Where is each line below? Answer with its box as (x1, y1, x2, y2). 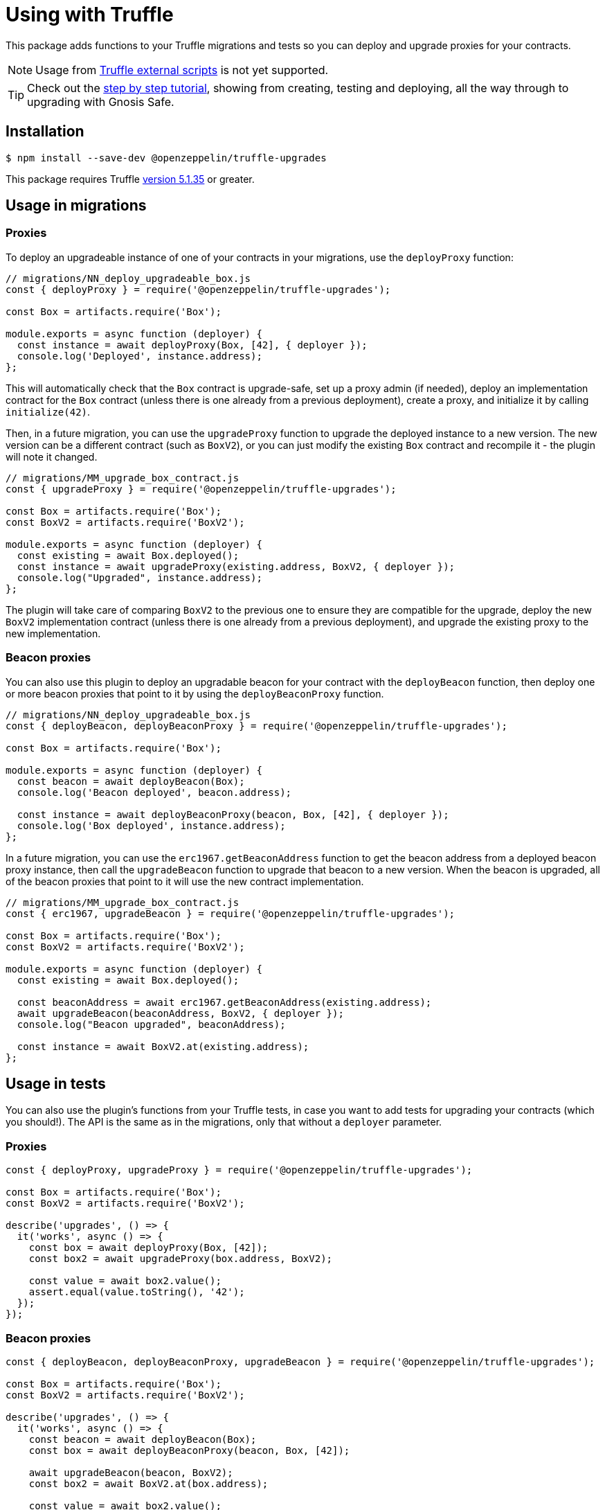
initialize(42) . (6, 405, 91, 418)
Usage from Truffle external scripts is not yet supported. (35, 62, 329, 77)
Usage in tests (6, 1074, 106, 1092)
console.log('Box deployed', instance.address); (17, 819, 286, 831)
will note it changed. (6, 450, 98, 463)
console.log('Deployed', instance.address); (17, 350, 262, 362)
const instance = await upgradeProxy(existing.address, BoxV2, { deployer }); (17, 560, 455, 572)
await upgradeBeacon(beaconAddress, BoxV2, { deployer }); (17, 1007, 344, 1019)
